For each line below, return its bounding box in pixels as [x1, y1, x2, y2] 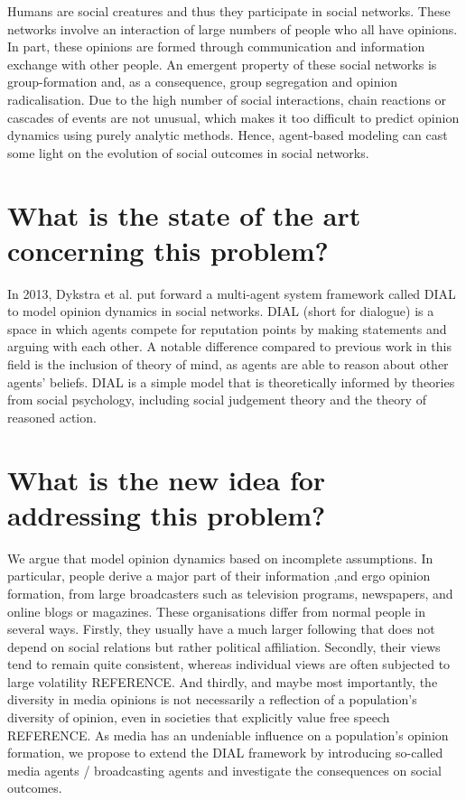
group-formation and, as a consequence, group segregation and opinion [7, 72, 398, 91]
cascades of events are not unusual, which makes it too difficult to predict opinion [7, 107, 460, 126]
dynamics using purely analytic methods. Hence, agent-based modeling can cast [7, 126, 448, 144]
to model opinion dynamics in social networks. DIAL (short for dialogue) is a [7, 302, 434, 321]
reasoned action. [7, 407, 97, 426]
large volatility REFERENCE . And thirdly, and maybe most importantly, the [7, 672, 438, 691]
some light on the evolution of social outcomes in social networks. [7, 143, 369, 162]
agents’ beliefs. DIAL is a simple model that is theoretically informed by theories [7, 372, 455, 391]
